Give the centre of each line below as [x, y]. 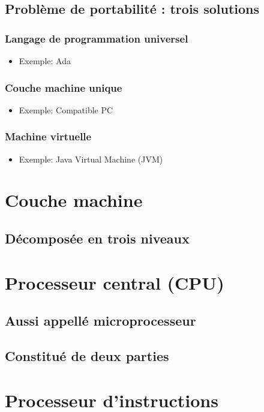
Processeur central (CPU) [115, 282]
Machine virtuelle [48, 136]
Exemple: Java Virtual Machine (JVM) [91, 159]
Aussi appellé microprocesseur [100, 321]
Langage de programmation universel [97, 38]
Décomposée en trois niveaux [97, 238]
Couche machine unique [64, 87]
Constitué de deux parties [87, 355]
